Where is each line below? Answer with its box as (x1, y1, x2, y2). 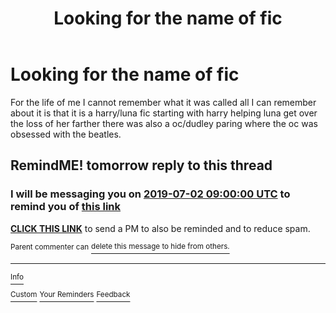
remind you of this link (10, 200, 122, 214)
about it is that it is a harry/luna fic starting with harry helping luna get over (10, 107, 318, 119)
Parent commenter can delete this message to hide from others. (10, 242, 230, 252)
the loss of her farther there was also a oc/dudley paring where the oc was (10, 117, 318, 129)
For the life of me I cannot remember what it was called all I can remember (10, 96, 317, 108)
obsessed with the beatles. (10, 128, 122, 140)
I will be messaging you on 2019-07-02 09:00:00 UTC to (10, 187, 291, 201)
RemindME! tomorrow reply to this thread (10, 157, 273, 174)
